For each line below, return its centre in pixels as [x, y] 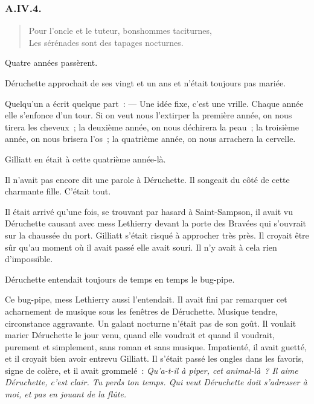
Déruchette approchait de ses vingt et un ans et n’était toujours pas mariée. [146, 83]
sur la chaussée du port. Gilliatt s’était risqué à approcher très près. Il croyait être [157, 235]
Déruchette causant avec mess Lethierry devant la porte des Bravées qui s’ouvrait [155, 223]
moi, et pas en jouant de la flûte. [66, 394]
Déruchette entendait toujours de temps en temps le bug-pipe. [120, 279]
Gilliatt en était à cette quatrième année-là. [85, 159]
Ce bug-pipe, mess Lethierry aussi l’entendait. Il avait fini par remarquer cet [146, 299]
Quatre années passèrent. [51, 63]
